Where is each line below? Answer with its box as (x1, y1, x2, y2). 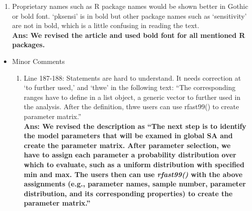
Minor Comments (12, 56, 65, 66)
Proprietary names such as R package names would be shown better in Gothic (12, 1, 249, 11)
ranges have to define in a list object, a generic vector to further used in (24, 91, 241, 102)
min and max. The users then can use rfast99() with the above (24, 169, 243, 179)
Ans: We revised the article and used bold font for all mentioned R (12, 30, 245, 40)
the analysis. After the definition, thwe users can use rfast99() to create (24, 101, 239, 112)
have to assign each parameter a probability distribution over (24, 150, 236, 160)
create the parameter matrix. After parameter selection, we (24, 140, 231, 150)
